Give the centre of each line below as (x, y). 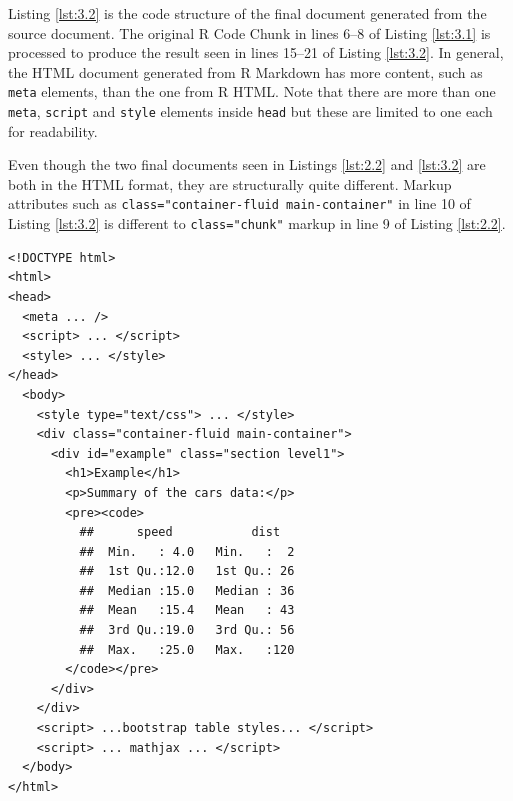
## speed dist (180, 532)
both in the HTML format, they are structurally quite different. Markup (230, 183)
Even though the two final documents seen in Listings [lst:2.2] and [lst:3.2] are (247, 164)
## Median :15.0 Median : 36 (187, 590)
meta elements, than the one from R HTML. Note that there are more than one (252, 91)
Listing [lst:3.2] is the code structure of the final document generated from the (247, 13)
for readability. (53, 130)
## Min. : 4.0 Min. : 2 (187, 551)
